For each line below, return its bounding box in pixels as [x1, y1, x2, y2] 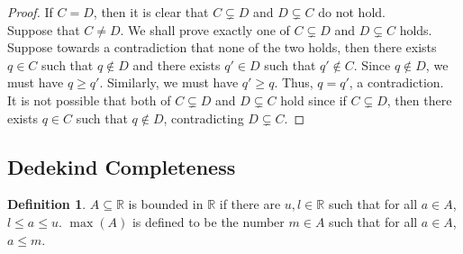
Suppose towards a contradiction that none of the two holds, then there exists [7, 38, 437, 57]
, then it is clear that [93, 3, 209, 21]
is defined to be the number [132, 212, 285, 231]
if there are [219, 195, 281, 213]
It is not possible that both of [7, 90, 171, 109]
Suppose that [7, 20, 80, 39]
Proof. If [7, 3, 53, 21]
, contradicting [163, 108, 244, 127]
